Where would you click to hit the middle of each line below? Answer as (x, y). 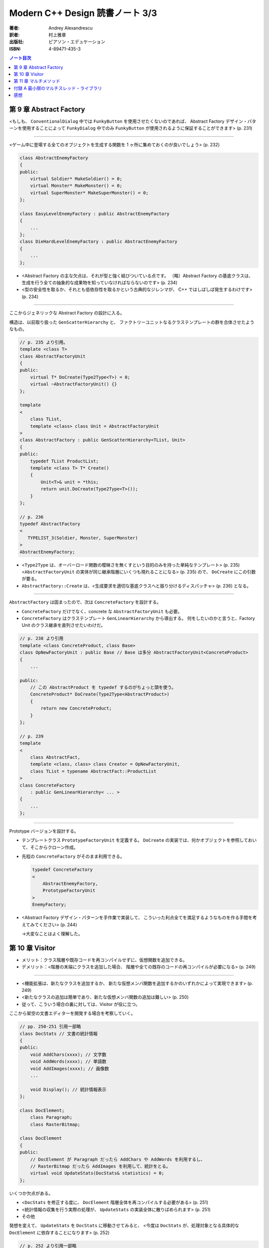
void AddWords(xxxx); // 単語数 (68, 1062)
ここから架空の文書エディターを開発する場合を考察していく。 (72, 1013)
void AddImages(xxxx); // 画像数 (70, 1069)
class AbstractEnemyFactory (54, 158)
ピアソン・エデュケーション (77, 42)
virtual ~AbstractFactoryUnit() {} (73, 384)
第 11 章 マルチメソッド (37, 81)
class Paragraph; (51, 1117)
